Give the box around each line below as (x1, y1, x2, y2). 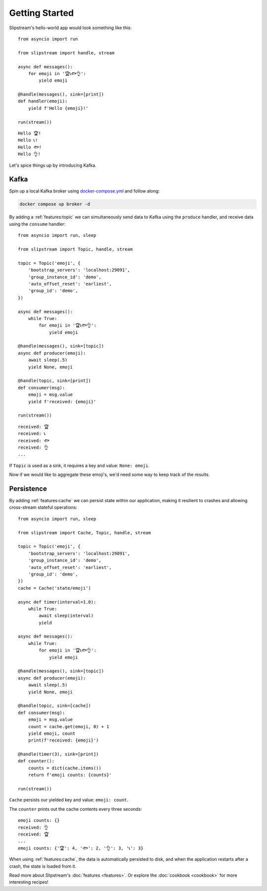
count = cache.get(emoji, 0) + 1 (28, 724, 110, 729)
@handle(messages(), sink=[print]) (18, 92, 104, 97)
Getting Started (9, 7, 74, 18)
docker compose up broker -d (19, 201, 90, 207)
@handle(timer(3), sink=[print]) (18, 751, 99, 757)
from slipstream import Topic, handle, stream (18, 246, 133, 252)
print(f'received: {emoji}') (28, 738, 99, 743)
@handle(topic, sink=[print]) (18, 378, 91, 383)
